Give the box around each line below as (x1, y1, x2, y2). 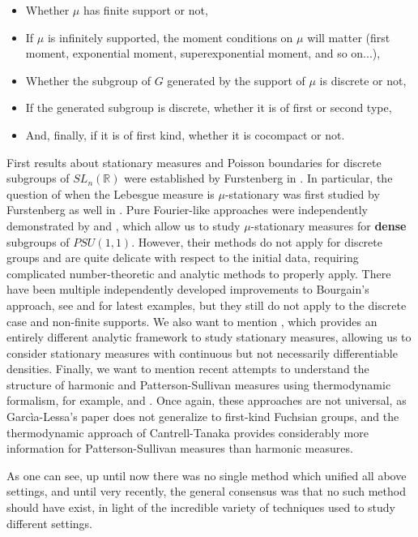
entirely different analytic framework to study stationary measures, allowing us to (6, 329, 412, 346)
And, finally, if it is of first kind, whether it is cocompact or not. (25, 126, 345, 143)
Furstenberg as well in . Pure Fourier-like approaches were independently (6, 201, 369, 218)
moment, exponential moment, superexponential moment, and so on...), (25, 45, 381, 62)
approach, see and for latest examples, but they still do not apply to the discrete (6, 296, 407, 313)
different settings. (6, 514, 92, 531)
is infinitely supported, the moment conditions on (47, 28, 293, 45)
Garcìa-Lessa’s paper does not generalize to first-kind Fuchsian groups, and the (6, 408, 399, 425)
